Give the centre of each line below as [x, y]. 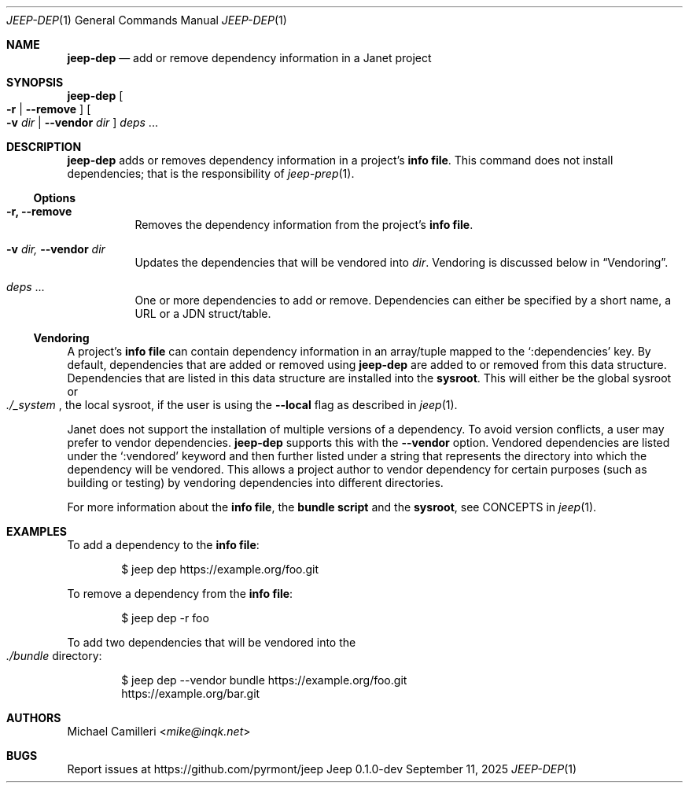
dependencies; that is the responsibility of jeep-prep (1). [211, 173]
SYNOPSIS [35, 82]
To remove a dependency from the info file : [180, 594]
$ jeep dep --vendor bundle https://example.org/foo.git [264, 680]
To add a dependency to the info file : [163, 545]
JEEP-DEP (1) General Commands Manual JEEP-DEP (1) [147, 20]
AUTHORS [34, 718]
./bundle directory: [54, 656]
